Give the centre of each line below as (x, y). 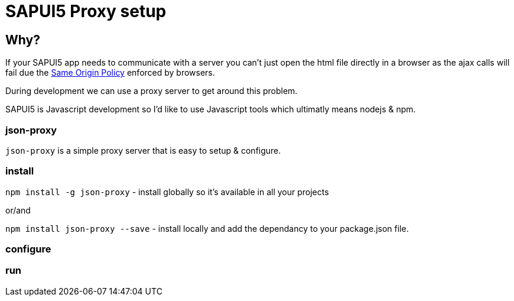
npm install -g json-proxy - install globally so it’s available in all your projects (167, 192)
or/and (18, 210)
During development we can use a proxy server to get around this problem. (152, 91)
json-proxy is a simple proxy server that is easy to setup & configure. (143, 150)
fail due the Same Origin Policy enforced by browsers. (110, 73)
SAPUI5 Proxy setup (86, 11)
